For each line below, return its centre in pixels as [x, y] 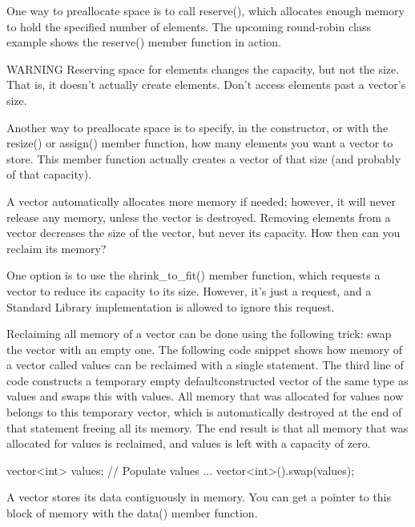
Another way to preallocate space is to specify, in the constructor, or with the [197, 127]
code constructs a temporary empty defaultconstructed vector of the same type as [207, 380]
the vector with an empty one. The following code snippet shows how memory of [205, 349]
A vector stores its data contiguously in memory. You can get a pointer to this [199, 497]
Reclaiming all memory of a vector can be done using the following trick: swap [199, 334]
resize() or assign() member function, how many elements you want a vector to [200, 143]
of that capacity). [49, 174]
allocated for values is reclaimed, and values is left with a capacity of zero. [189, 443]
